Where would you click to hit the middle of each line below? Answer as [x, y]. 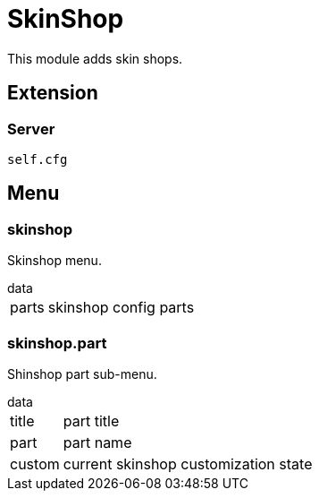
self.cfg [38, 159]
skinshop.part [57, 343]
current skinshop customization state [188, 464]
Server [31, 129]
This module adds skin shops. [95, 58]
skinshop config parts [121, 308]
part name [97, 442]
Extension [53, 93]
